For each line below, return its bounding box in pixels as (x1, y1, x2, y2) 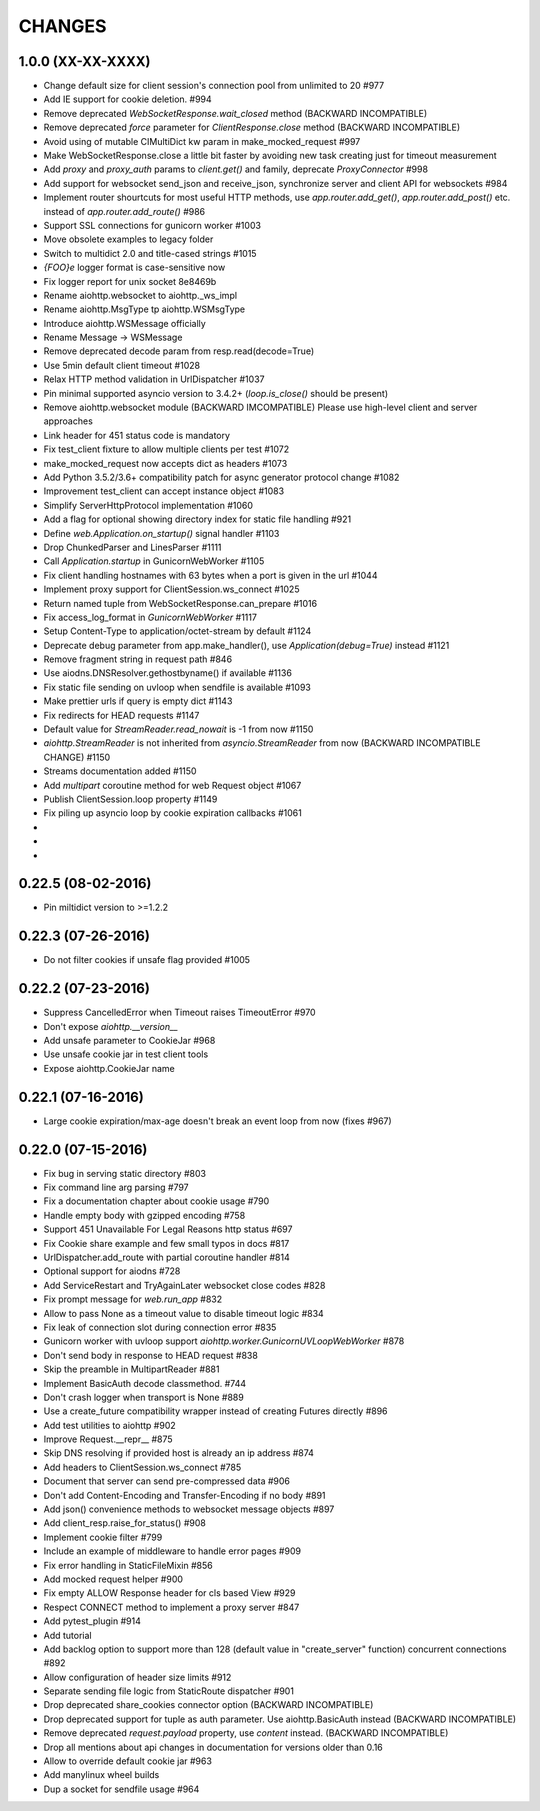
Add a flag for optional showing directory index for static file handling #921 (43, 513, 352, 525)
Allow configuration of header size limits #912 (43, 1671, 232, 1683)
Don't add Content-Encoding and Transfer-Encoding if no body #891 (43, 1489, 326, 1501)
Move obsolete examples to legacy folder (43, 233, 214, 245)
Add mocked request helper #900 (43, 1573, 184, 1585)
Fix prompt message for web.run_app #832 (43, 1293, 223, 1305)
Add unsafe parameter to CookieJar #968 (43, 1035, 216, 1047)
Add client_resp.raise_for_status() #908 (43, 1517, 207, 1529)
